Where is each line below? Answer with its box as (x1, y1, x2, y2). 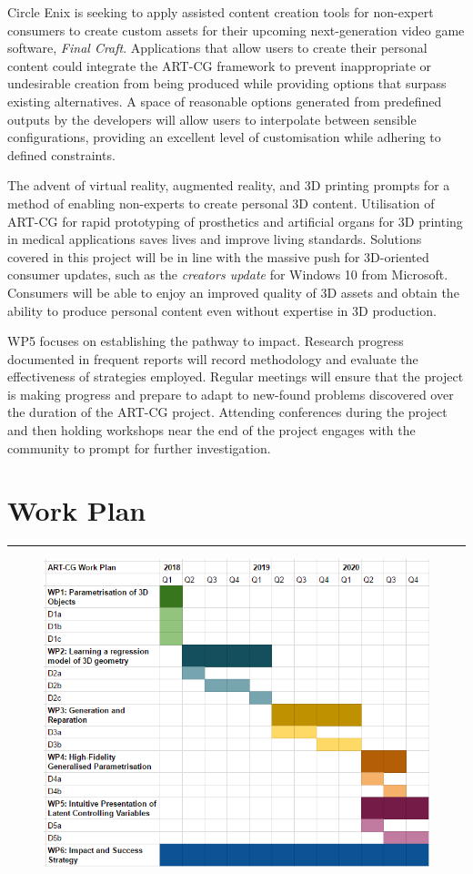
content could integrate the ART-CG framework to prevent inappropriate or (7, 56, 432, 75)
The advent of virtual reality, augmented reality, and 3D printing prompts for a (7, 176, 450, 195)
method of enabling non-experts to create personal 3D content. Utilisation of (7, 193, 435, 212)
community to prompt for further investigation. (7, 438, 271, 457)
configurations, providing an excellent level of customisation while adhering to (7, 127, 441, 147)
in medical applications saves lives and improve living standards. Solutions (7, 229, 422, 249)
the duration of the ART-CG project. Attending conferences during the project (7, 402, 448, 422)
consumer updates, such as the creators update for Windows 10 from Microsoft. (7, 265, 448, 284)
